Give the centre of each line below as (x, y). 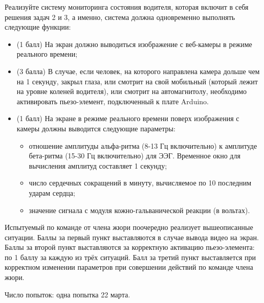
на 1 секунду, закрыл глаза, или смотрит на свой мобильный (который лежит (137, 81)
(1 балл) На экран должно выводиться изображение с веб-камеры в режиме (134, 44)
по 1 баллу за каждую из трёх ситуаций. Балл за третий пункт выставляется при (130, 257)
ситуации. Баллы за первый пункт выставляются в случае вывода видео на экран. (132, 237)
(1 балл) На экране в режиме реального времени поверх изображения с (128, 118)
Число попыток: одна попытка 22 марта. (68, 294)
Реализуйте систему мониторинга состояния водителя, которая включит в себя (127, 7)
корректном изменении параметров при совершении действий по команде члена (129, 267)
